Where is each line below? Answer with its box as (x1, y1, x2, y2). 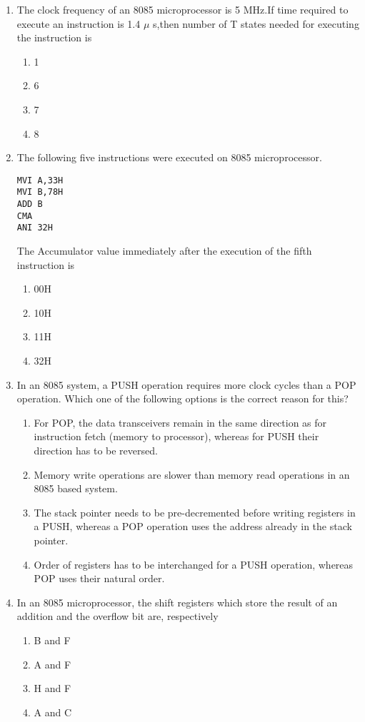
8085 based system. (34, 481, 118, 496)
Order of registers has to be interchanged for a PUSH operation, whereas (34, 556, 354, 571)
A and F (34, 656, 71, 671)
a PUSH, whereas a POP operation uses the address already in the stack (34, 519, 352, 534)
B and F (34, 632, 71, 647)
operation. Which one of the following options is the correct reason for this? (16, 391, 349, 406)
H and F (34, 681, 71, 696)
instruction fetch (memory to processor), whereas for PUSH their (34, 429, 319, 444)
